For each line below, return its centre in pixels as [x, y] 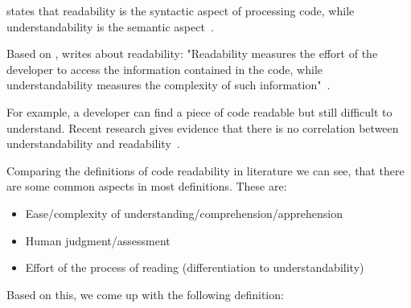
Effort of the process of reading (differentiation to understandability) [195, 267]
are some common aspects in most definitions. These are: [147, 186]
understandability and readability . [93, 144]
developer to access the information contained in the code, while [164, 69]
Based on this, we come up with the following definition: [145, 294]
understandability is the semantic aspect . [110, 26]
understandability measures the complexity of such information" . [169, 85]
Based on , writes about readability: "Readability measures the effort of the [192, 53]
